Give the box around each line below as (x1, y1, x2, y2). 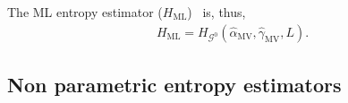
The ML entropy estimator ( (7, 3, 163, 21)
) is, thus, (187, 3, 246, 21)
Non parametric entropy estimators (7, 71, 342, 99)
